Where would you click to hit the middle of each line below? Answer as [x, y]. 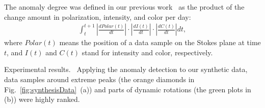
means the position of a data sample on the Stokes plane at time [160, 42]
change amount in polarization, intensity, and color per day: [98, 16]
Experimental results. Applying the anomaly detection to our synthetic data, [126, 69]
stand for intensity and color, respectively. [147, 52]
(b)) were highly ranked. [42, 99]
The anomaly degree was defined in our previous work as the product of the [124, 7]
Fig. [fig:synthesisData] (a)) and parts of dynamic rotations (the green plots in [128, 89]
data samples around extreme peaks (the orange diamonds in [99, 79]
